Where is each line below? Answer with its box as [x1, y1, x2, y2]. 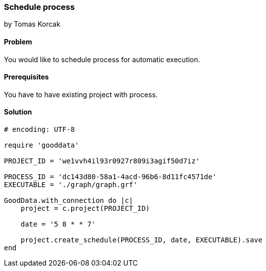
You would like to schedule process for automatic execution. [4, 55, 200, 64]
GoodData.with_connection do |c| [4, 196, 133, 205]
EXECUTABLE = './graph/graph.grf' [4, 181, 137, 189]
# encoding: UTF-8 [4, 125, 75, 134]
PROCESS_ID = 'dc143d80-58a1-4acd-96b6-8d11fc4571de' [4, 173, 217, 181]
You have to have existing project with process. [4, 90, 158, 99]
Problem [4, 37, 32, 46]
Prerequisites [4, 73, 49, 81]
